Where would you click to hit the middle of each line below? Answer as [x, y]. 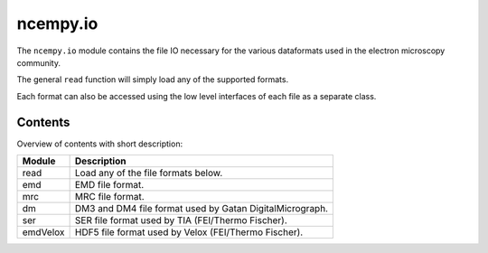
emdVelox [43, 232]
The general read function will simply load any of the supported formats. [153, 80]
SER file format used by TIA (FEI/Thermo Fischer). [181, 220]
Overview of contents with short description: [100, 144]
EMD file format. [109, 185]
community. [38, 62]
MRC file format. [109, 197]
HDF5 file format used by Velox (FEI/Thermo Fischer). [189, 232]
